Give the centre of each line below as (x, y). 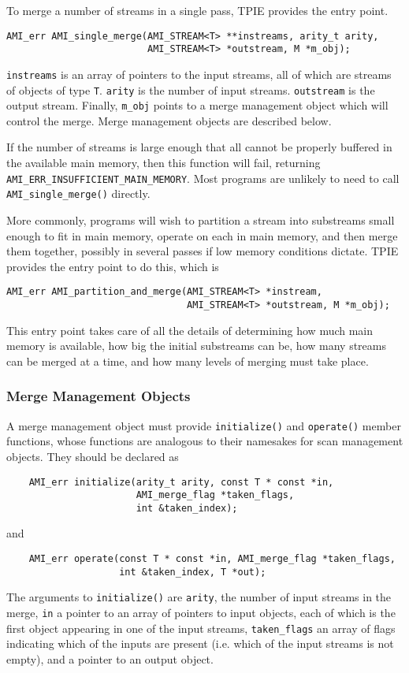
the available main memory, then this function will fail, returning (164, 163)
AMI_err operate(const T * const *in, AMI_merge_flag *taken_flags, (212, 559)
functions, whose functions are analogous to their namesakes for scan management (205, 441)
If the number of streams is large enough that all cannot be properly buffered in (199, 147)
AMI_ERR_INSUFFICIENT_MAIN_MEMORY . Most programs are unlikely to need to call (203, 178)
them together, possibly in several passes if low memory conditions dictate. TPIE (203, 251)
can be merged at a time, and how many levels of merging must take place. (188, 361)
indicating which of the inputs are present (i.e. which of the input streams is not (200, 643)
